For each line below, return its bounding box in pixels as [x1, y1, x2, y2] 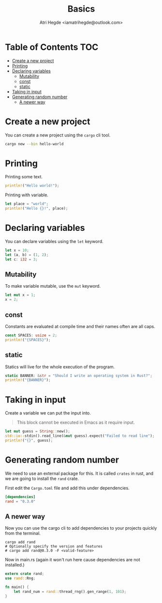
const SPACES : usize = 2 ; [5, 333, 57, 338]
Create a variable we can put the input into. [5, 410, 91, 416]
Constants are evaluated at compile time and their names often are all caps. [5, 324, 156, 329]
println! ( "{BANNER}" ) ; [5, 378, 51, 382]
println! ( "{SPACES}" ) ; [5, 337, 51, 342]
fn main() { [5, 585, 29, 590]
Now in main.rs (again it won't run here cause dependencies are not [5, 557, 140, 563]
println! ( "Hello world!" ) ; [5, 183, 59, 188]
